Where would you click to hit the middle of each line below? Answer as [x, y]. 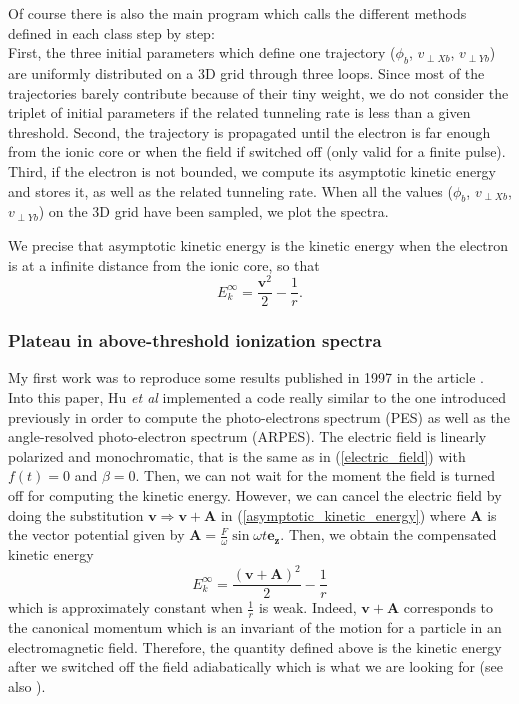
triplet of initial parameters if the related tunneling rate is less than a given [239, 112]
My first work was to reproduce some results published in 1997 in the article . [246, 377]
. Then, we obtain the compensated [388, 534]
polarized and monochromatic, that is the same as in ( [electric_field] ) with [237, 455]
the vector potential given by [96, 534]
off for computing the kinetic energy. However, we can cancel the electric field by [255, 495]
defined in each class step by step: [111, 32]
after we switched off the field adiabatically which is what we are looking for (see [255, 666]
